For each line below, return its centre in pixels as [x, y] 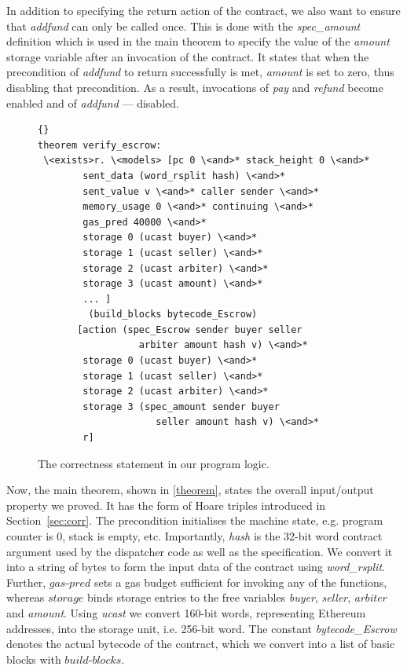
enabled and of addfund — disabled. [93, 103]
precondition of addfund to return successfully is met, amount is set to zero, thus [200, 72]
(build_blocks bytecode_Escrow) [173, 315]
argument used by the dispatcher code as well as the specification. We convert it [200, 551]
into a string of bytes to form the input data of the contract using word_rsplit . [196, 567]
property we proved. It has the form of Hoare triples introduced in [166, 505]
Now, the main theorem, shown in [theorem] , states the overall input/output [190, 490]
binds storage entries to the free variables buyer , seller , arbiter [237, 597]
